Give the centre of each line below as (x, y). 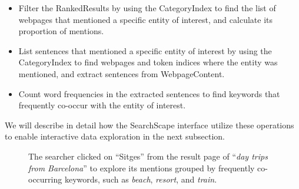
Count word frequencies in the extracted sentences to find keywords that (149, 93)
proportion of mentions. (61, 31)
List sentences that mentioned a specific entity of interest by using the (145, 50)
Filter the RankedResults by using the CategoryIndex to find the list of (147, 8)
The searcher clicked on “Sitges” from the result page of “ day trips (148, 156)
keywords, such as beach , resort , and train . (141, 179)
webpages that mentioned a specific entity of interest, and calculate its (145, 19)
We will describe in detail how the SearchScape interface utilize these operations (149, 125)
